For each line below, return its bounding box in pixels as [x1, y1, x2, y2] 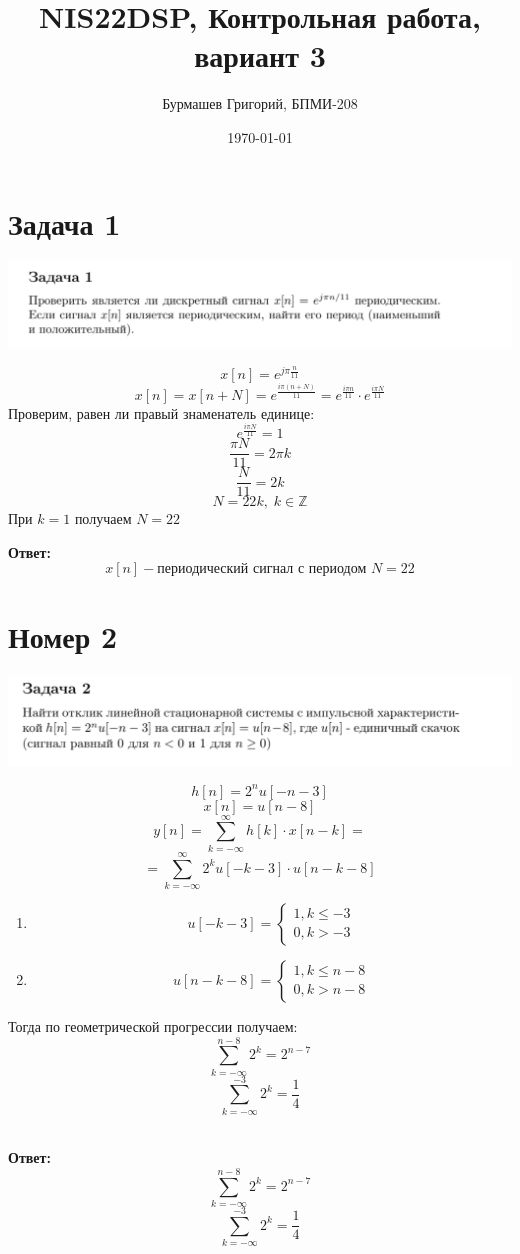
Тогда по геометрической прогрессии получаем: [8, 1015, 298, 1036]
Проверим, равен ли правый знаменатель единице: [8, 402, 315, 423]
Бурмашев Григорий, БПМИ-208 [162, 93, 358, 114]
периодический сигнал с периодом [157, 562, 367, 577]
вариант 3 [194, 35, 326, 76]
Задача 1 [8, 202, 121, 243]
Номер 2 [8, 615, 118, 656]
